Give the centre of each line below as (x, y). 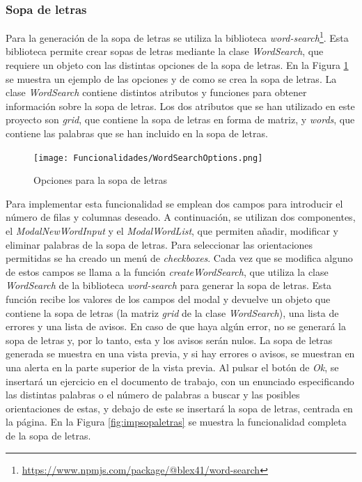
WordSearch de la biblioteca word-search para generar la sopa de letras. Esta (169, 285)
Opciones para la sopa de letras (101, 180)
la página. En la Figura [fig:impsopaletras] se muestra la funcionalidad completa (176, 422)
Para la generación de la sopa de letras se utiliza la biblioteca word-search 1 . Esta (177, 37)
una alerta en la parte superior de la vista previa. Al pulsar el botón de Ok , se (172, 367)
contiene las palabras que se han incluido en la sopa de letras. (137, 133)
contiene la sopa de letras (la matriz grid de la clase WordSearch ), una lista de (172, 312)
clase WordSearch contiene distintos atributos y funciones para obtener (156, 92)
